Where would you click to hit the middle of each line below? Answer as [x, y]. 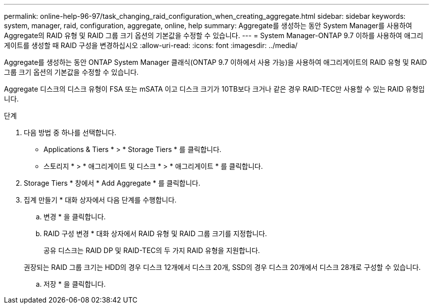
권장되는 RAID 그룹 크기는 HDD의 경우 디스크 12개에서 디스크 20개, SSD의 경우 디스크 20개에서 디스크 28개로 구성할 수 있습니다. [222, 267]
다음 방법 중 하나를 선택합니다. [70, 132]
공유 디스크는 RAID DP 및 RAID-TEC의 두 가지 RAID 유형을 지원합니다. [152, 250]
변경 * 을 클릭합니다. [75, 217]
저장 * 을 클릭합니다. [75, 284]
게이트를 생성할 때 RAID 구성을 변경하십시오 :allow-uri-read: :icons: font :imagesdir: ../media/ [151, 45]
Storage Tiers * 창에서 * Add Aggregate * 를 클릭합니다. [112, 183]
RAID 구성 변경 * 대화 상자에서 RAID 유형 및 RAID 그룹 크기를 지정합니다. [155, 233]
